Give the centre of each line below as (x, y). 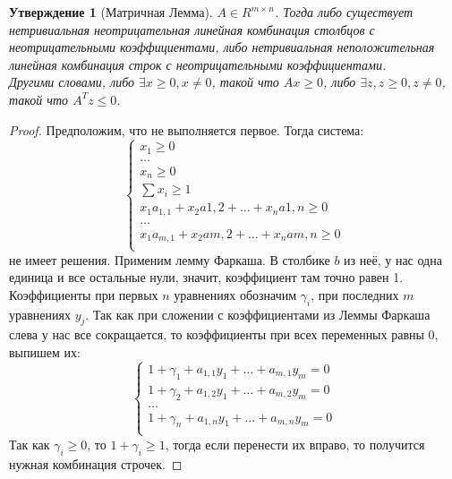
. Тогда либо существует (344, 12)
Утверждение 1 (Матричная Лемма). (111, 12)
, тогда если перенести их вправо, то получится (295, 444)
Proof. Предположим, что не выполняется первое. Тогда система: (187, 129)
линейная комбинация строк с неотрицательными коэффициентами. (198, 64)
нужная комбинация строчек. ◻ (96, 463)
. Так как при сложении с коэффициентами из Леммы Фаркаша (258, 314)
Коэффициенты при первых (84, 294)
